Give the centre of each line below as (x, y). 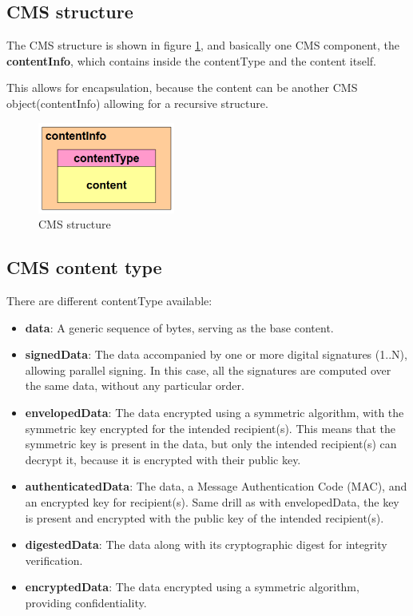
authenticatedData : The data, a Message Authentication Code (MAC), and (216, 486)
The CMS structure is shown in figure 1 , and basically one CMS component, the (203, 45)
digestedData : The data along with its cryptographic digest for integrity (206, 544)
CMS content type (84, 267)
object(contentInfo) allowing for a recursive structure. (137, 103)
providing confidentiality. (86, 602)
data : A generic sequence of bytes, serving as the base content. (179, 327)
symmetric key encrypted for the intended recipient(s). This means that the (210, 428)
